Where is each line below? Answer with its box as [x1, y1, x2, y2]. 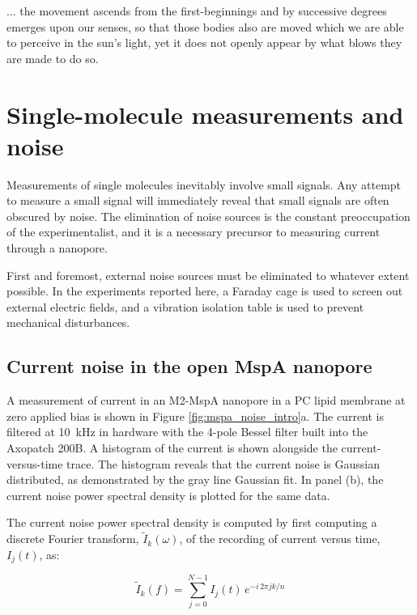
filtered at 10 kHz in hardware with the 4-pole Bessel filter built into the [6, 423, 368, 440]
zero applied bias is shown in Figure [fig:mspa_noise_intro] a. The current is [6, 407, 385, 424]
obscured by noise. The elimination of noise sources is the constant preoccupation [6, 207, 411, 224]
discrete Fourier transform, [6, 530, 139, 547]
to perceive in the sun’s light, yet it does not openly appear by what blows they [6, 34, 402, 51]
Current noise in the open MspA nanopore [6, 354, 372, 379]
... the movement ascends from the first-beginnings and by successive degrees [6, 2, 387, 19]
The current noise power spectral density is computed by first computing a [6, 514, 377, 531]
